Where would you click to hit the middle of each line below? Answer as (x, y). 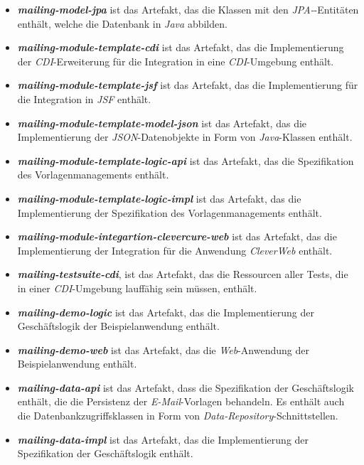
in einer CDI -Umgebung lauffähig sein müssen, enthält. (137, 288)
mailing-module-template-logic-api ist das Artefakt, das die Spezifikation (186, 160)
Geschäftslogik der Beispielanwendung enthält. (118, 326)
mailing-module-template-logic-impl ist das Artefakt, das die (159, 198)
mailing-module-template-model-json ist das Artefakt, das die (162, 123)
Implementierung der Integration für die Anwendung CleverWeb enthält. (175, 250)
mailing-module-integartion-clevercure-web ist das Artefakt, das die (177, 236)
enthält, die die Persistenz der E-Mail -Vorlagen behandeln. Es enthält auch (181, 401)
